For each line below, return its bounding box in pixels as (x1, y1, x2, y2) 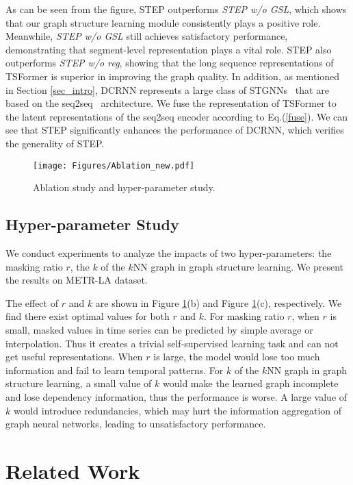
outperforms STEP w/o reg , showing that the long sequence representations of (5, 55, 334, 70)
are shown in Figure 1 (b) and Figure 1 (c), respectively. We (95, 295, 342, 310)
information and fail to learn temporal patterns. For (5, 362, 224, 377)
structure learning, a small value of (5, 376, 152, 390)
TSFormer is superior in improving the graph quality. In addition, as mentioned (5, 69, 340, 83)
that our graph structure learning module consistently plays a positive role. (5, 15, 321, 29)
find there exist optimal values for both (5, 309, 170, 323)
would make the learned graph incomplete (163, 376, 339, 390)
